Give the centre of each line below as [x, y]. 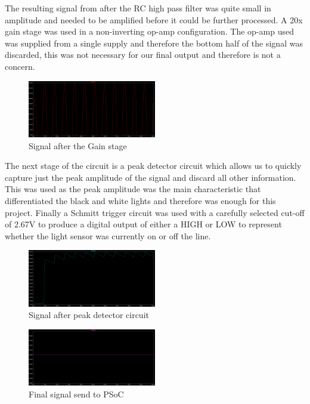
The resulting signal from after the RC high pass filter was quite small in [138, 8]
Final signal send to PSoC [76, 394]
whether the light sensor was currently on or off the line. [108, 235]
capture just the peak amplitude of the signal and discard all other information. [151, 177]
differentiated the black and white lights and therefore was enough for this [140, 200]
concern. [20, 66]
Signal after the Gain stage [78, 145]
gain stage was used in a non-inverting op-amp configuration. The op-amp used [149, 31]
